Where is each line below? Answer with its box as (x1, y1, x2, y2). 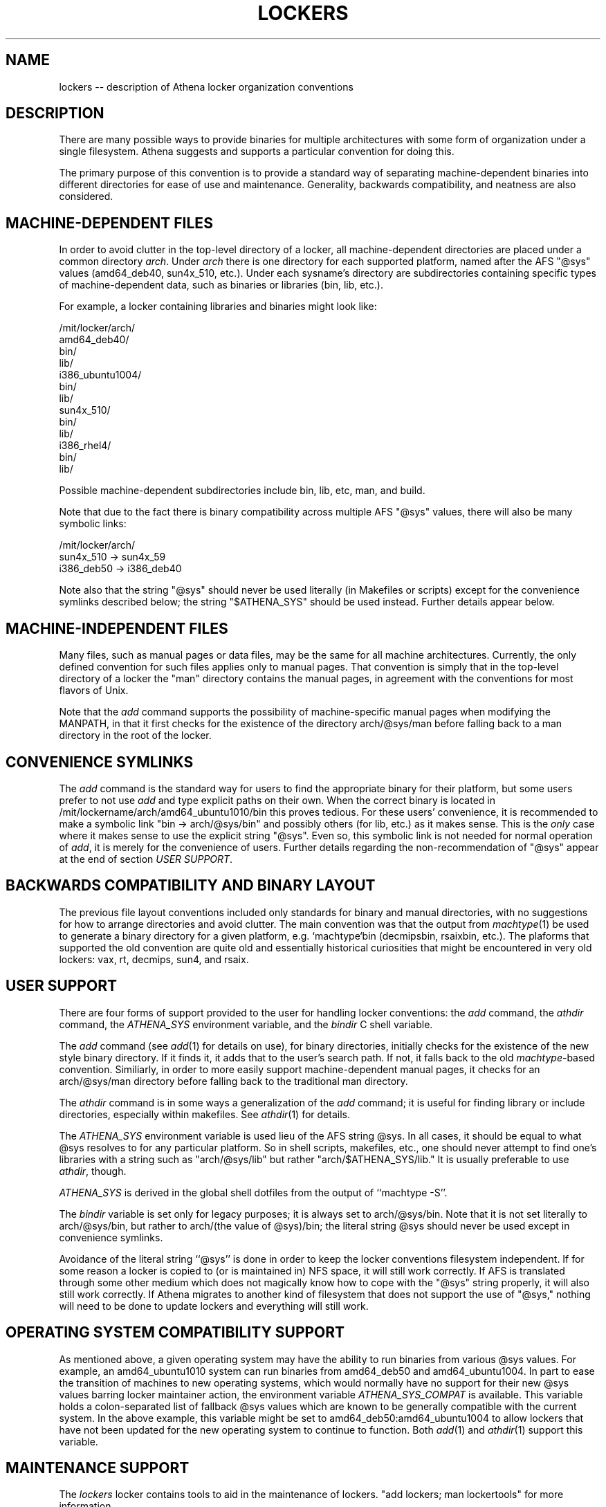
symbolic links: (59, 518, 127, 530)
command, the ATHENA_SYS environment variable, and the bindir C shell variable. (59, 1018, 433, 1030)
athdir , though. (59, 1164, 127, 1177)
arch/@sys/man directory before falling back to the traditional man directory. (59, 1075, 408, 1087)
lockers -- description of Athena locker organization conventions (59, 80, 353, 93)
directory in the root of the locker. (59, 729, 212, 742)
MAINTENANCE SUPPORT (6, 1459, 190, 1477)
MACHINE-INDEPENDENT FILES (6, 619, 228, 637)
